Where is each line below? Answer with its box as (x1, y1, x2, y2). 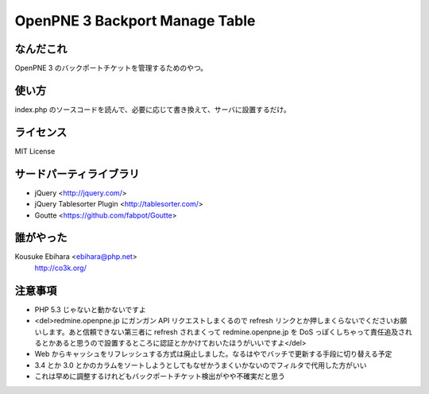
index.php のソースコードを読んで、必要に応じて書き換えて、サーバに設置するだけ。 (14, 104, 291, 114)
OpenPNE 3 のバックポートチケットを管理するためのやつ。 (14, 64, 208, 73)
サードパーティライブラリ (14, 167, 140, 180)
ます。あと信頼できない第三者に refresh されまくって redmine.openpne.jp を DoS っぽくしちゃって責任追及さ (48, 326, 405, 337)
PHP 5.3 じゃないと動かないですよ (34, 304, 146, 314)
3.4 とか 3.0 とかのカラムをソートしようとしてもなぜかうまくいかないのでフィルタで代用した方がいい (34, 360, 367, 369)
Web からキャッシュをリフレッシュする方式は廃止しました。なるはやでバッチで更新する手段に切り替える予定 (34, 350, 392, 359)
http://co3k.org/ (34, 263, 87, 272)
